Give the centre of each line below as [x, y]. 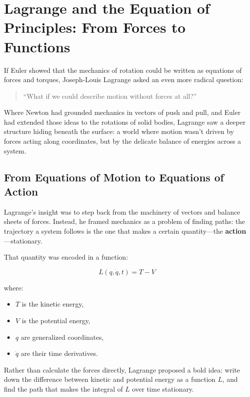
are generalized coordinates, [62, 337]
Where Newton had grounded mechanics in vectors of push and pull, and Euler [122, 112]
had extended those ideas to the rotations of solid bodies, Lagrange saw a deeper [125, 121]
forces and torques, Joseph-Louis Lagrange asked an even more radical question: [124, 79]
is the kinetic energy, [53, 304]
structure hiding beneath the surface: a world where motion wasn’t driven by [119, 131]
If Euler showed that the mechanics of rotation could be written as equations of [123, 70]
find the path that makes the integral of [63, 388]
